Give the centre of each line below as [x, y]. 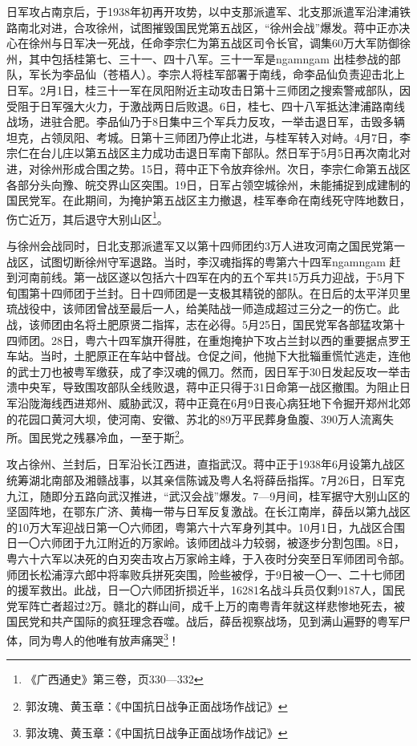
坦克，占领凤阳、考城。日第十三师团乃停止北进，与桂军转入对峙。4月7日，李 [208, 137]
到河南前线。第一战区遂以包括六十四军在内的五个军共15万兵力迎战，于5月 [200, 277]
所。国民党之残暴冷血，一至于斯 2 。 [99, 436]
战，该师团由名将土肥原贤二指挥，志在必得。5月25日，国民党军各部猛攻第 [200, 324]
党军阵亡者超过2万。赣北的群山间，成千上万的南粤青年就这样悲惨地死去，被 [206, 605]
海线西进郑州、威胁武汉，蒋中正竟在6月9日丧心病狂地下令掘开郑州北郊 [225, 402]
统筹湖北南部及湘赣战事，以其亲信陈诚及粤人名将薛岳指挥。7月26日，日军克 [206, 479]
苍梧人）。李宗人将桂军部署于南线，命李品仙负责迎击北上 [256, 74]
